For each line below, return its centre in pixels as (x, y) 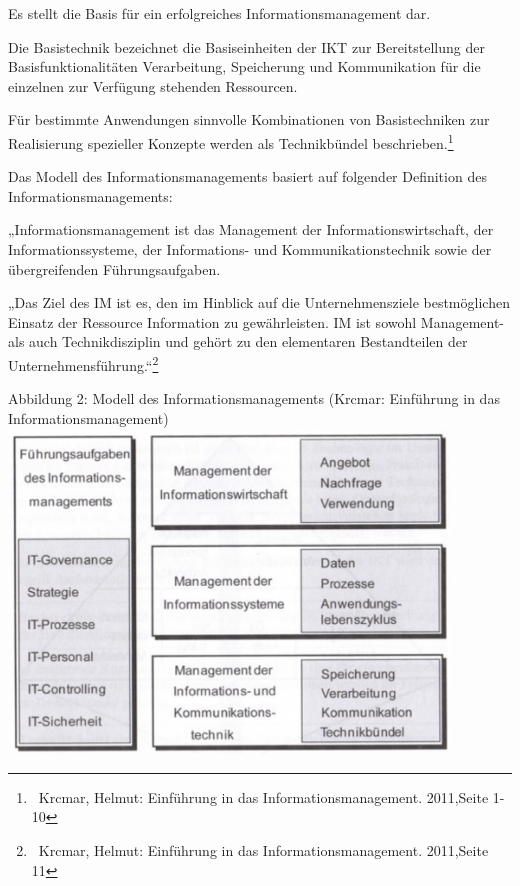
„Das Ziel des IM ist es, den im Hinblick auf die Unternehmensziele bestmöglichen (259, 302)
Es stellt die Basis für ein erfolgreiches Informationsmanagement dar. (219, 13)
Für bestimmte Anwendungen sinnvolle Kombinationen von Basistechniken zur (249, 119)
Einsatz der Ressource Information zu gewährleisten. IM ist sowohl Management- (256, 321)
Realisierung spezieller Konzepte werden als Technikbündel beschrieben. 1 (231, 141)
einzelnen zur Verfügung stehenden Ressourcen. (153, 85)
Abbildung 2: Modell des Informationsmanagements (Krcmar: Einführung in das (254, 398)
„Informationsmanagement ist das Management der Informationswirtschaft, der (251, 229)
